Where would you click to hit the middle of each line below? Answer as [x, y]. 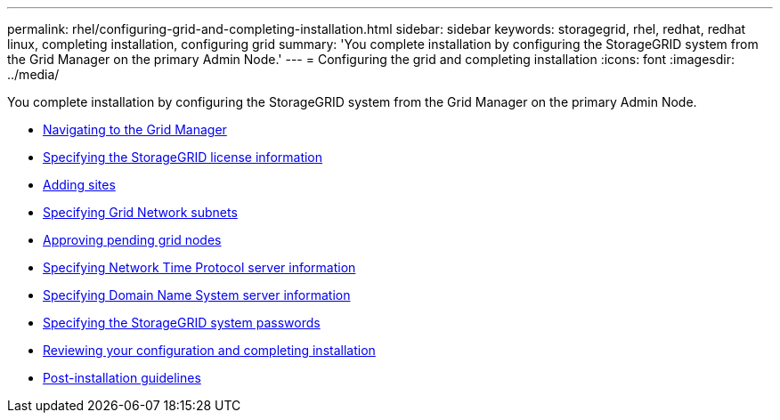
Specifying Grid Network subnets [140, 212]
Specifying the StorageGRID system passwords [182, 323]
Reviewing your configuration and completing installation [209, 350]
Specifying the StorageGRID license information [183, 157]
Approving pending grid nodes [132, 240]
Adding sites [79, 185]
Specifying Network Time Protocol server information [199, 267]
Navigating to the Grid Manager [135, 129]
